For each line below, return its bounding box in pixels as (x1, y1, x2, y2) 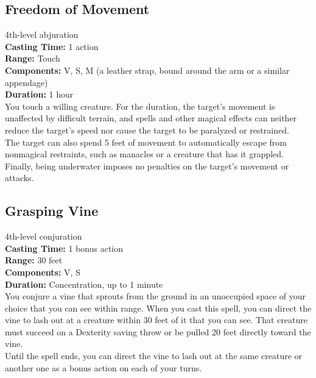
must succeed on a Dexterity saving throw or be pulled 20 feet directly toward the (5, 325, 311, 338)
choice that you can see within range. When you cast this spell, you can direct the (5, 301, 312, 314)
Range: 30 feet (5, 254, 63, 266)
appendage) (5, 76, 48, 88)
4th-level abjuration (5, 28, 79, 41)
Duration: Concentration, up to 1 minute (5, 277, 163, 290)
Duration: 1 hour (5, 88, 74, 101)
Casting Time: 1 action (5, 40, 99, 52)
